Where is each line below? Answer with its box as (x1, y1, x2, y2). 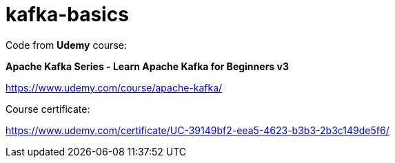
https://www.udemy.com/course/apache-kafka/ (6, 81, 223, 94)
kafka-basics (6, 3, 129, 26)
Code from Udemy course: (6, 39, 127, 51)
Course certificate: (6, 102, 90, 115)
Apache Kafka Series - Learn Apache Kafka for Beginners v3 (6, 60, 289, 72)
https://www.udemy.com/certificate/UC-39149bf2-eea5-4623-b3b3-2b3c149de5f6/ (6, 124, 389, 136)
